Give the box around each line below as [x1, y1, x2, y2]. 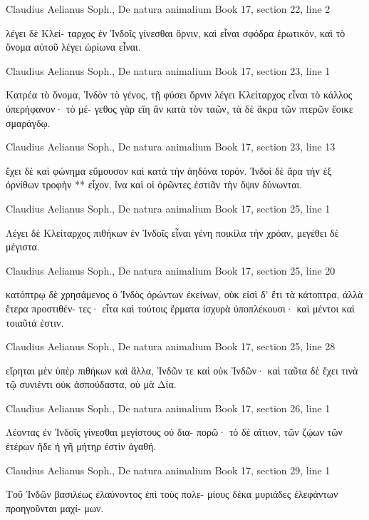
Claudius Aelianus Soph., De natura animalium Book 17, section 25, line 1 [6, 200, 331, 215]
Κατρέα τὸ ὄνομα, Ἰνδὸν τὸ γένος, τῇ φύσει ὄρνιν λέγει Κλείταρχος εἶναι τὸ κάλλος [6, 87, 353, 102]
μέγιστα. [6, 239, 40, 254]
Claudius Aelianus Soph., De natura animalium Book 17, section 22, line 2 [6, 1, 331, 16]
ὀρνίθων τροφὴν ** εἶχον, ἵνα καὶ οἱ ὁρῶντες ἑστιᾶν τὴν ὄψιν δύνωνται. [6, 177, 303, 192]
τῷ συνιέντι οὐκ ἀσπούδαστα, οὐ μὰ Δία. [6, 377, 177, 392]
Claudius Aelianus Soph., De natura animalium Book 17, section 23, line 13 [6, 139, 336, 154]
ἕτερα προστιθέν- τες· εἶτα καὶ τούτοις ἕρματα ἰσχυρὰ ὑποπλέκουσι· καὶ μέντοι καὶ [6, 300, 355, 315]
